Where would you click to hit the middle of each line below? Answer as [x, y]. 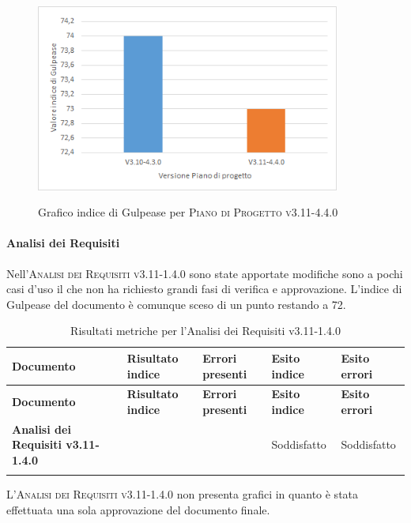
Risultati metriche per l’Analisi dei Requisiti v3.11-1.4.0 [205, 331]
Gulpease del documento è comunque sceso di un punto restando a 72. [176, 304]
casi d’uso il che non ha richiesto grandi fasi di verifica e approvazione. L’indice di [204, 289]
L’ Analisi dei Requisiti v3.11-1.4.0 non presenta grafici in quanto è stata [183, 494]
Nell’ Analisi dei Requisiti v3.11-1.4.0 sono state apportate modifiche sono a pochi [205, 273]
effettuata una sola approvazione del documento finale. [138, 509]
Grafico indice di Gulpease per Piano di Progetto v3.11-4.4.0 [188, 212]
